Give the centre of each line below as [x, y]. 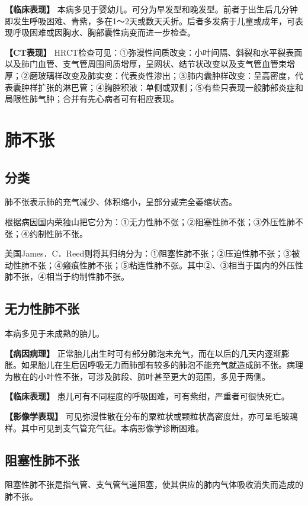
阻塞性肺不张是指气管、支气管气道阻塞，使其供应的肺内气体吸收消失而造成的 [154, 484]
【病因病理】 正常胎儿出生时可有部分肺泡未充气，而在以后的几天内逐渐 [143, 353]
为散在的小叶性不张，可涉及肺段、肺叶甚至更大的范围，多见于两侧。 [137, 376]
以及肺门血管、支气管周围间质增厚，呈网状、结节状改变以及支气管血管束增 [150, 64]
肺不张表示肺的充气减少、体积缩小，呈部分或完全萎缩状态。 [121, 202]
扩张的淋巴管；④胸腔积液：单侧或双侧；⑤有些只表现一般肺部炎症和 [170, 87]
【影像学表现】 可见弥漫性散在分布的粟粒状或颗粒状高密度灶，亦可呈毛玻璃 [151, 416]
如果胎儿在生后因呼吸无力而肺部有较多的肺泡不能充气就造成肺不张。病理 [162, 365]
